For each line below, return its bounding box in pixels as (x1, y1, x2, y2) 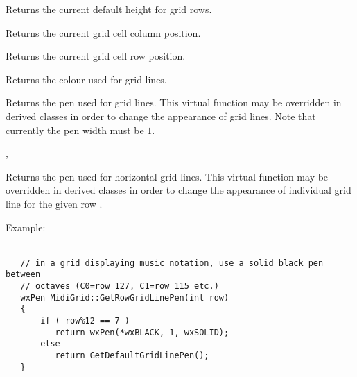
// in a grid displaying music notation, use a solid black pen (20, 258, 324, 268)
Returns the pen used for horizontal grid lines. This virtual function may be (6, 169, 329, 183)
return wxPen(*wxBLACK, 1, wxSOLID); (55, 327, 229, 337)
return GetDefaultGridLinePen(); (55, 350, 209, 360)
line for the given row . (6, 196, 103, 210)
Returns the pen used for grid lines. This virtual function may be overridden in (6, 95, 342, 110)
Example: (6, 219, 46, 234)
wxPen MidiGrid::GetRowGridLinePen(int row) (20, 292, 229, 303)
